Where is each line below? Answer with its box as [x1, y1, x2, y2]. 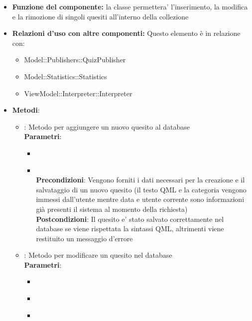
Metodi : [12, 105, 40, 115]
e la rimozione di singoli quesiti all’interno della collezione [12, 11, 189, 21]
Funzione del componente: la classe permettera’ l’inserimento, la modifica [12, 1, 248, 11]
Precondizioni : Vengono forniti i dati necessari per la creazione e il [36, 174, 245, 185]
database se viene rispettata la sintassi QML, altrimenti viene [36, 223, 224, 234]
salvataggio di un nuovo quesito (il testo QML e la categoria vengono [36, 184, 247, 194]
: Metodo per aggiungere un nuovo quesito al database [24, 121, 190, 132]
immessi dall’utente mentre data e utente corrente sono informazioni [36, 194, 245, 204]
